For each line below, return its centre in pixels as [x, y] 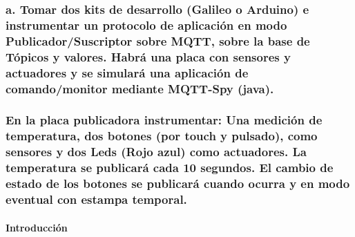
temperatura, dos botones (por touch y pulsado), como [162, 136]
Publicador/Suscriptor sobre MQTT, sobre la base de [158, 40]
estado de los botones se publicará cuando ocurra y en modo [178, 183]
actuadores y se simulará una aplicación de [127, 72]
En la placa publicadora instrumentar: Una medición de [164, 120]
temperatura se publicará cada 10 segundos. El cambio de [170, 168]
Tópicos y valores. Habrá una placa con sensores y [148, 56]
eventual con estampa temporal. [96, 199]
